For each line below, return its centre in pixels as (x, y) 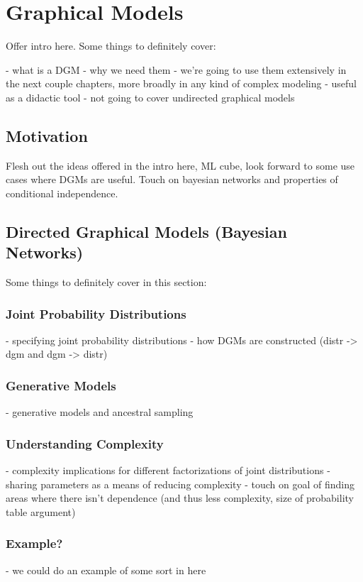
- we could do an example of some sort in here (106, 570)
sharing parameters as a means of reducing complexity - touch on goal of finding (180, 484)
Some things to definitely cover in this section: (106, 282)
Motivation (47, 135)
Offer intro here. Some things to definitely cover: (111, 46)
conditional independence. (62, 193)
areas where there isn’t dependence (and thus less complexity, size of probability (180, 498)
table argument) (41, 511)
